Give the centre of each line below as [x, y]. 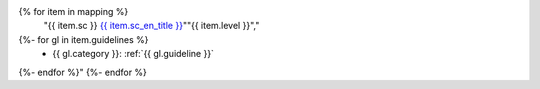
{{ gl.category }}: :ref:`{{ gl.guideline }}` [133, 54]
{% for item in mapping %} [73, 11]
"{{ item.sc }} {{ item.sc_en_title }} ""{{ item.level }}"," [151, 26]
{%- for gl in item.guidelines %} [83, 39]
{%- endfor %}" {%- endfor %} [82, 72]
